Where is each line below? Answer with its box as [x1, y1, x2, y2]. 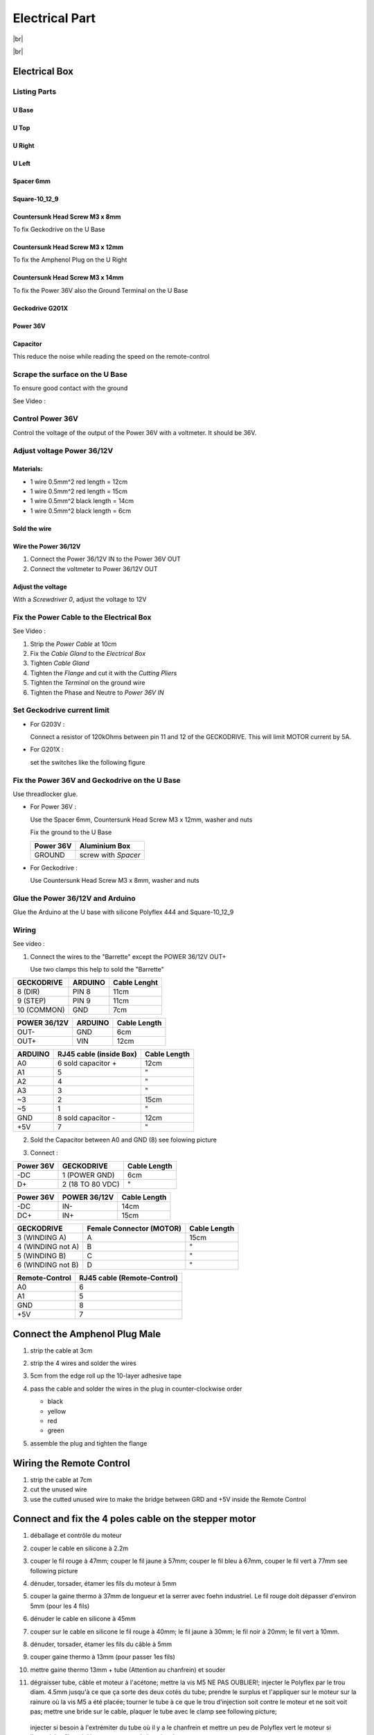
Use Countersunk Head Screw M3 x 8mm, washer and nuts [30, 876, 200, 884]
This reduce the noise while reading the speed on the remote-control [12, 353, 210, 361]
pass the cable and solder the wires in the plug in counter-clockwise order [30, 1385, 242, 1393]
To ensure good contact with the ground [12, 384, 128, 392]
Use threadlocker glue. [12, 790, 78, 798]
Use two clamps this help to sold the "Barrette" [30, 965, 164, 973]
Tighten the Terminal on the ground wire [30, 679, 145, 687]
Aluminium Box [79, 840, 131, 850]
